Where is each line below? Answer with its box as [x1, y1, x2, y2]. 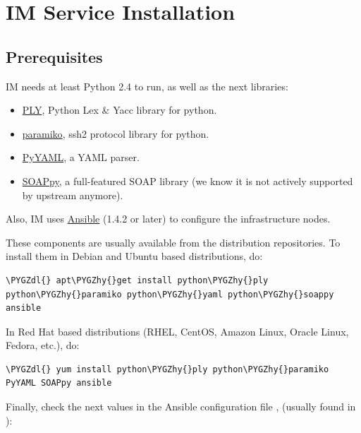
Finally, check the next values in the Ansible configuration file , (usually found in [6, 399, 356, 414]
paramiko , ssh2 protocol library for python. [22, 126, 209, 141]
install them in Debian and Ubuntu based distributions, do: [6, 249, 263, 263]
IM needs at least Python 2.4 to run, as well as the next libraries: [6, 78, 288, 93]
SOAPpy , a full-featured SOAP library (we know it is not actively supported [22, 173, 353, 188]
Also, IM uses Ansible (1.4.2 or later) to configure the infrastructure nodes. [6, 211, 331, 226]
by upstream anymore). [22, 187, 123, 202]
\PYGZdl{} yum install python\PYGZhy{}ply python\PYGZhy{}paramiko [6, 364, 329, 374]
